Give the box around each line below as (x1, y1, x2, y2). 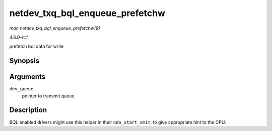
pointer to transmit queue (22, 93, 75, 99)
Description (9, 106, 47, 114)
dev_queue (9, 86, 34, 92)
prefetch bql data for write (9, 43, 64, 50)
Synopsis (9, 57, 40, 65)
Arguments (9, 73, 46, 81)
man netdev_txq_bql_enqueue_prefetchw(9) (9, 25, 100, 31)
